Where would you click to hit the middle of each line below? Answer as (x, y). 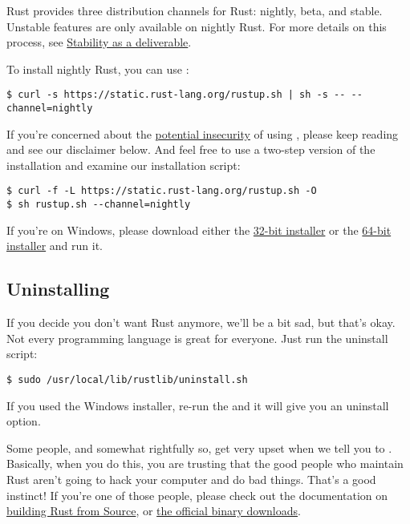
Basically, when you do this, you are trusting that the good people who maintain (205, 464)
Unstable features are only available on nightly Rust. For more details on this (197, 26)
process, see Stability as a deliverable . (99, 42)
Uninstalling (58, 289)
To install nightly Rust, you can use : (98, 69)
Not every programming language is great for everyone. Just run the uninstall (197, 338)
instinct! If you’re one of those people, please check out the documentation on (197, 495)
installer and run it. (55, 246)
